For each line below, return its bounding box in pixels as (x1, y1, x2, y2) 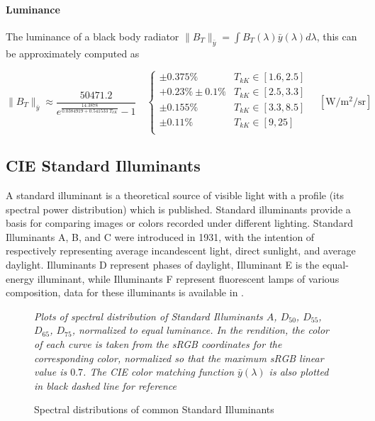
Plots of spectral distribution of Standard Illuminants (34, 308, 263, 323)
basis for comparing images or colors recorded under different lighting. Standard (6, 215, 353, 230)
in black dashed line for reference (34, 378, 177, 393)
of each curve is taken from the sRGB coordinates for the (34, 336, 282, 351)
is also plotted (269, 364, 329, 379)
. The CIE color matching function (83, 364, 235, 379)
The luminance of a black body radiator (6, 28, 179, 43)
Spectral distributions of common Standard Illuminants (34, 402, 274, 417)
